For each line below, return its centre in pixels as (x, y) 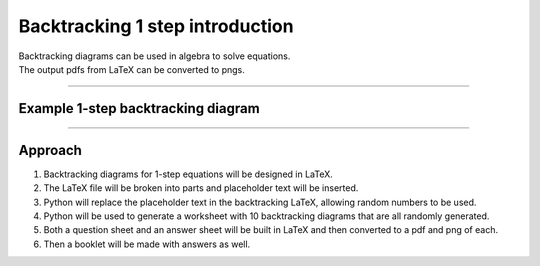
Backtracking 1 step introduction (156, 26)
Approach (50, 150)
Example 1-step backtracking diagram (139, 108)
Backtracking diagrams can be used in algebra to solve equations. (154, 56)
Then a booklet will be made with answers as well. (147, 244)
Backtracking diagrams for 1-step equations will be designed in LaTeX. (188, 174)
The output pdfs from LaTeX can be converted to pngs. (131, 69)
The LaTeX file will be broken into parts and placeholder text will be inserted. (201, 188)
